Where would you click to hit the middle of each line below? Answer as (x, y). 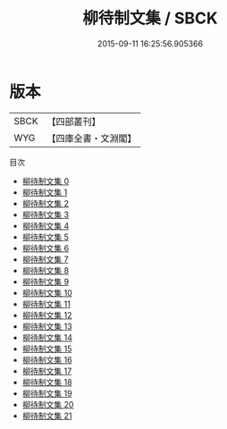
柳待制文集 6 (46, 248)
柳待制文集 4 (46, 225)
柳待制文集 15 (47, 349)
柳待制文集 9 (46, 282)
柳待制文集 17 (47, 371)
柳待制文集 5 (46, 237)
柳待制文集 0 (46, 181)
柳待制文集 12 (47, 315)
